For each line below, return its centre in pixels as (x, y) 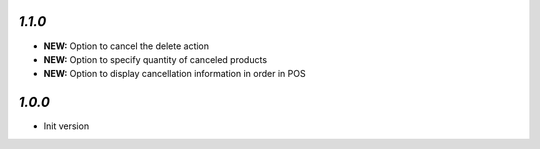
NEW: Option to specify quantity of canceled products (155, 59)
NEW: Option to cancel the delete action (126, 46)
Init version (66, 126)
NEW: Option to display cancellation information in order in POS (174, 74)
